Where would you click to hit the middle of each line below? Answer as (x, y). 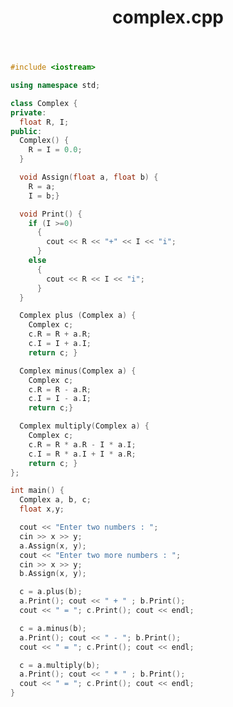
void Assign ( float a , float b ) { (89, 177)
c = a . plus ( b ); (51, 592)
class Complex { (44, 103)
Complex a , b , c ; (55, 500)
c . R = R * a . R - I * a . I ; (82, 444)
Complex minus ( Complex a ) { (78, 371)
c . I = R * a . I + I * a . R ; (82, 454)
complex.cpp (168, 17)
